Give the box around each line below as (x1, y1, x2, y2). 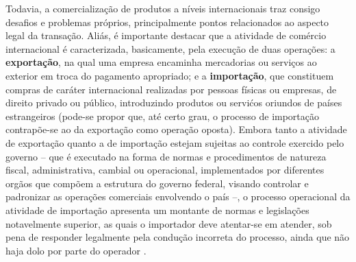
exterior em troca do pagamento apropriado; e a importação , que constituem (5, 68, 334, 82)
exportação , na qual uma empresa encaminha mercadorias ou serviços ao (5, 55, 317, 69)
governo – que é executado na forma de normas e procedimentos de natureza (5, 149, 327, 163)
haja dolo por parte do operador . (5, 243, 147, 257)
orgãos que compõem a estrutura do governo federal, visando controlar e (5, 176, 309, 190)
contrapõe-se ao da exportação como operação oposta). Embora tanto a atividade (5, 122, 347, 136)
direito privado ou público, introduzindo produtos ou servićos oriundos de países (5, 95, 342, 110)
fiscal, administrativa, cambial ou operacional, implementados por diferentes (5, 163, 325, 177)
